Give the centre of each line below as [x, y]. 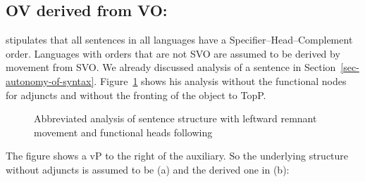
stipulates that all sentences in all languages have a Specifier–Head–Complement [179, 40]
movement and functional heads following [123, 132]
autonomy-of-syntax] [50, 80]
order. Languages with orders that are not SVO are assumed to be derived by [173, 53]
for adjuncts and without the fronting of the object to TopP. [136, 95]
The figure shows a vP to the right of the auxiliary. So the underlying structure [177, 156]
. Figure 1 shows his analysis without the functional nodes [220, 80]
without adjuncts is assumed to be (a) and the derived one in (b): [148, 169]
